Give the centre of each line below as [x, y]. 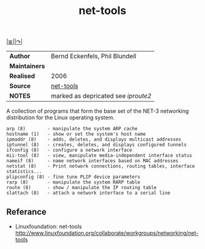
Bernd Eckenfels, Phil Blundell [94, 56]
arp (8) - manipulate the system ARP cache [72, 129]
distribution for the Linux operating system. [60, 117]
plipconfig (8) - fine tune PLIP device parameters [73, 177]
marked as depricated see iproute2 [101, 96]
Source [20, 86]
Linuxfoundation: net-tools [49, 226]
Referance [27, 212]
